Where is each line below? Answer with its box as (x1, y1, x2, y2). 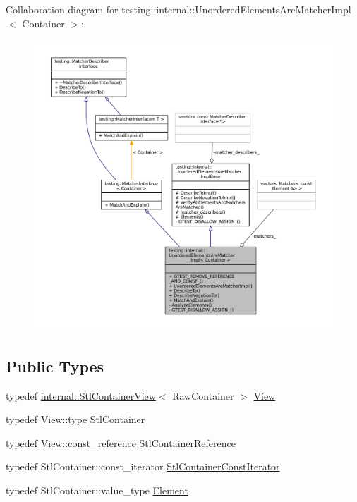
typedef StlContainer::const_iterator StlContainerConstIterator (6, 459, 280, 474)
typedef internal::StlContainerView (6, 388, 156, 403)
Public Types (6, 355, 104, 376)
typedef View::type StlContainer (6, 412, 145, 427)
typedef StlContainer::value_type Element (6, 483, 188, 497)
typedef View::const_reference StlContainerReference (6, 435, 236, 450)
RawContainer (172, 388, 234, 403)
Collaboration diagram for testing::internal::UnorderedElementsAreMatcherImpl (6, 2, 351, 16)
